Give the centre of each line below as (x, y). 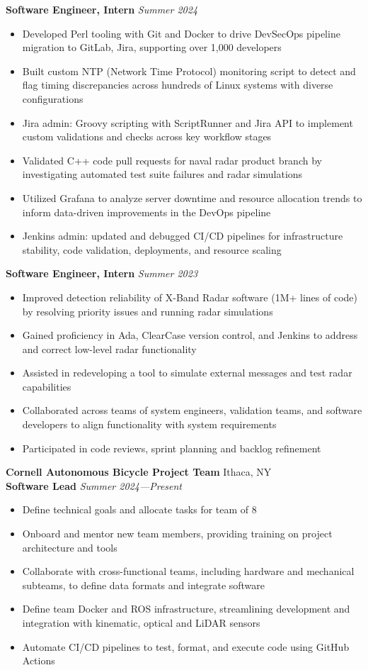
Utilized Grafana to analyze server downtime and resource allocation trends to (192, 197)
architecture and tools (70, 547)
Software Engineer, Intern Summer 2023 (102, 273)
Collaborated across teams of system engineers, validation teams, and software (192, 410)
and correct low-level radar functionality (109, 348)
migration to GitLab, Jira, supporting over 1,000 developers (152, 47)
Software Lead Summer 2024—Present (94, 485)
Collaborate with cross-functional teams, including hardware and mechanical (188, 571)
